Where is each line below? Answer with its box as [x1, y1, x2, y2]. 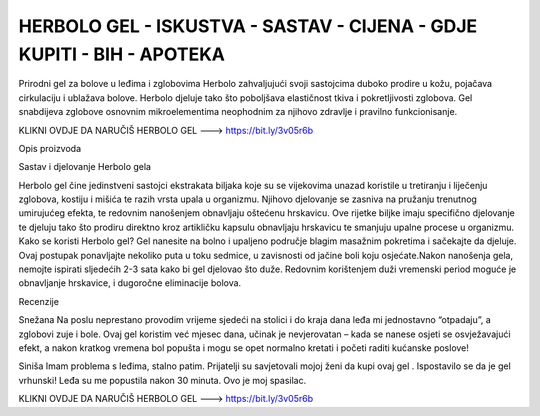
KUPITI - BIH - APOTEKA [18, 43, 225, 65]
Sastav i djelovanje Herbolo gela [18, 161, 152, 173]
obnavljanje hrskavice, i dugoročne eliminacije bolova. [18, 277, 242, 289]
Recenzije [18, 295, 60, 307]
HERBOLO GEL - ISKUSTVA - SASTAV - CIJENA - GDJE [18, 15, 478, 37]
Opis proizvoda [18, 142, 82, 154]
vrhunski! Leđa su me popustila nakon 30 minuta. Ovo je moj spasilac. [18, 374, 307, 386]
